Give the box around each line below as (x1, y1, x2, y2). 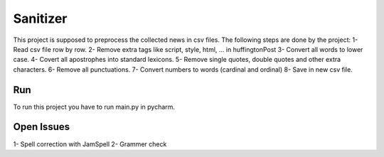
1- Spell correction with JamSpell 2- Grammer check (13, 139, 167, 148)
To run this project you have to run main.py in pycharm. (13, 102, 176, 111)
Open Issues (13, 121, 70, 133)
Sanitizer (13, 11, 68, 26)
